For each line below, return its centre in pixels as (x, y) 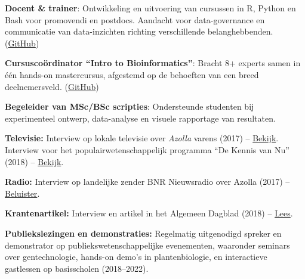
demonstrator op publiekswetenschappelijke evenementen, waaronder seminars (147, 245)
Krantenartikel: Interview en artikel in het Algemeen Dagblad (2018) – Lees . (149, 213)
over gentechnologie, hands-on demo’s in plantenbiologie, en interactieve (136, 257)
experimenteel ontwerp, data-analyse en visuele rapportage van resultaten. (140, 118)
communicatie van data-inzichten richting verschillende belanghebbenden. (139, 31)
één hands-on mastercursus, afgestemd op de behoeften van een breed (132, 74)
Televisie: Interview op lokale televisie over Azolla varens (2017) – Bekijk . (142, 138)
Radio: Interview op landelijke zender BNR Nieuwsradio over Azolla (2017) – (147, 182)
